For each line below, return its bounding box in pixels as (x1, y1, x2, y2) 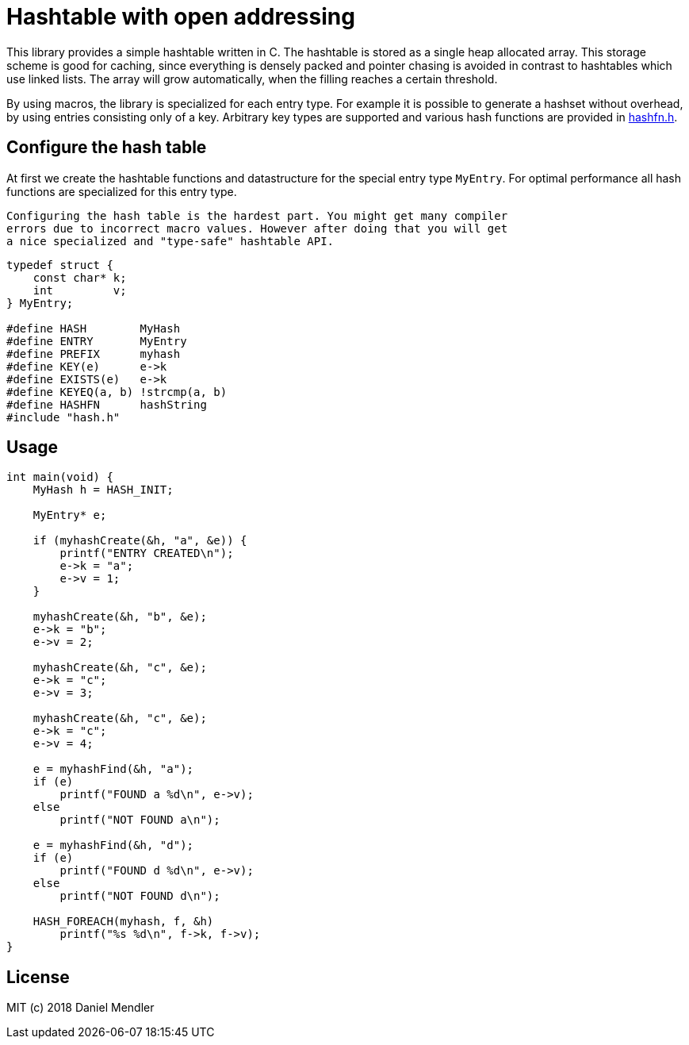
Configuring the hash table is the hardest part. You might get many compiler (6, 209, 508, 222)
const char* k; (33, 271, 127, 284)
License (6, 966, 70, 987)
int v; (33, 283, 127, 297)
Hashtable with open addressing (6, 3, 355, 30)
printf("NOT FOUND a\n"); (59, 813, 220, 827)
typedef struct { (6, 258, 113, 271)
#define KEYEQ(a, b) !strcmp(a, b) (6, 385, 228, 398)
